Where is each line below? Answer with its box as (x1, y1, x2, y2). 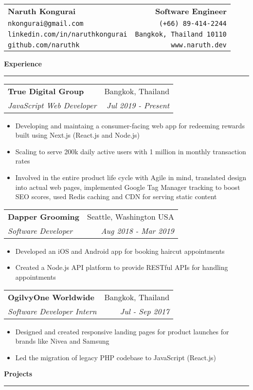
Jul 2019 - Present (106, 99, 170, 111)
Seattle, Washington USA (87, 210, 174, 222)
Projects (4, 369, 33, 379)
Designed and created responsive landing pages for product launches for (15, 326, 229, 336)
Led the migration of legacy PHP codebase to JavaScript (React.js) (15, 352, 217, 362)
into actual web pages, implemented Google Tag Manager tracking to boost (15, 182, 240, 192)
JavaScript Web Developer (8, 99, 97, 111)
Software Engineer (155, 5, 227, 17)
